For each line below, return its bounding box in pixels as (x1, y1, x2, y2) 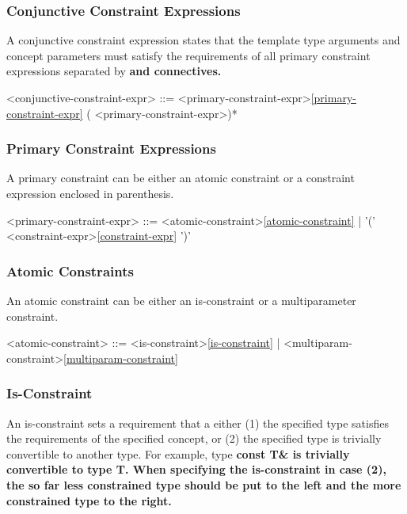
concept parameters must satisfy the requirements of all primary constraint (6, 47, 371, 63)
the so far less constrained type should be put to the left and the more (6, 476, 401, 493)
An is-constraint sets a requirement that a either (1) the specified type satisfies (6, 414, 389, 431)
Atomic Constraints (6, 261, 134, 280)
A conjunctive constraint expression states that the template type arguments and (6, 32, 401, 48)
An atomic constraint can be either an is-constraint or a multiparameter (6, 292, 356, 308)
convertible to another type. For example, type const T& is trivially (6, 445, 350, 462)
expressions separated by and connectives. (6, 63, 222, 79)
